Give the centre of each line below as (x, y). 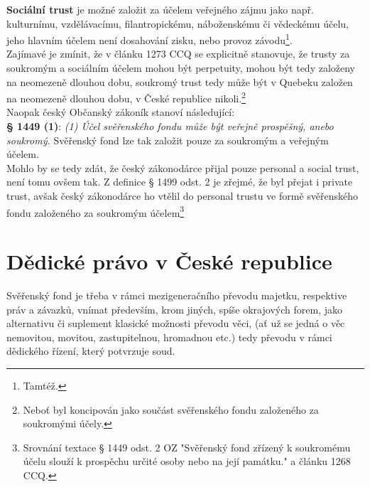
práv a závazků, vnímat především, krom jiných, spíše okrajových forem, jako (174, 309)
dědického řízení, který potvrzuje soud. (91, 351)
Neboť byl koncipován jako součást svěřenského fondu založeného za (171, 409)
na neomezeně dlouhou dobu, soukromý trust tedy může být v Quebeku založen (180, 81)
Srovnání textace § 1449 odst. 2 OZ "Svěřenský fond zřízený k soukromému (187, 447)
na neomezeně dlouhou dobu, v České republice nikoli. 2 (126, 97)
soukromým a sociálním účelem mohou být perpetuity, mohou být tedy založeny (181, 68)
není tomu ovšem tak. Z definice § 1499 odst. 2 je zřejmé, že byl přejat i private (180, 182)
